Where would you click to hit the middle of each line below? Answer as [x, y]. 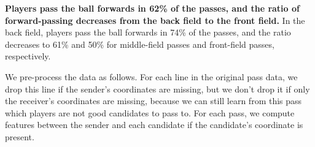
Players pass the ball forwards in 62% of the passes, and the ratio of [152, 8]
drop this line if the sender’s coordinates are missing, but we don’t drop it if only [157, 89]
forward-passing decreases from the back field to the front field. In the [155, 20]
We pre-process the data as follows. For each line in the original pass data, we [151, 76]
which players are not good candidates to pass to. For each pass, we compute [150, 112]
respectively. [28, 56]
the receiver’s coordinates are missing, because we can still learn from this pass [154, 101]
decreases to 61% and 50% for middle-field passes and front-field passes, [140, 44]
